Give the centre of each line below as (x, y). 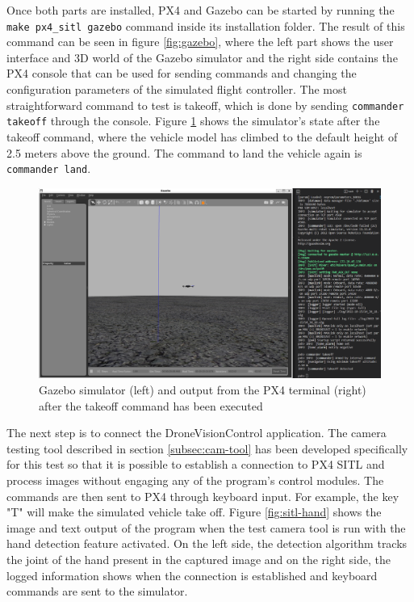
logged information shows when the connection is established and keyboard (192, 575)
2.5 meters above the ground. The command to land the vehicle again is (184, 152)
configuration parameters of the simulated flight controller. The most (177, 89)
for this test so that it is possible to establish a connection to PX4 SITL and (196, 464)
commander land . (49, 168)
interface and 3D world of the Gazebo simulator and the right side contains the (202, 57)
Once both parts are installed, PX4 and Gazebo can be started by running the (201, 10)
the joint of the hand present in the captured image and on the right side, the (199, 559)
